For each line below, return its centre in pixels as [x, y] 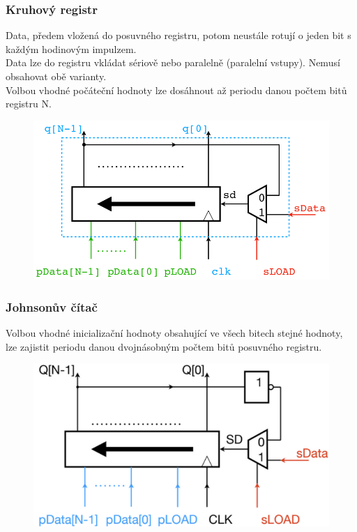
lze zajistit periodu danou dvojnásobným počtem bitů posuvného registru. [164, 346]
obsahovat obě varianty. [56, 76]
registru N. [29, 104]
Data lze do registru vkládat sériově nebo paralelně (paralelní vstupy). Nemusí [173, 62]
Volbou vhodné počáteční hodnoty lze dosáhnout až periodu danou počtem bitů [176, 90]
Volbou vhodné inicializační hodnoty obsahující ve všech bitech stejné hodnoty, [174, 332]
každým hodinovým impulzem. [71, 48]
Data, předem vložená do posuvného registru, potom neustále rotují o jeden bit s [178, 35]
